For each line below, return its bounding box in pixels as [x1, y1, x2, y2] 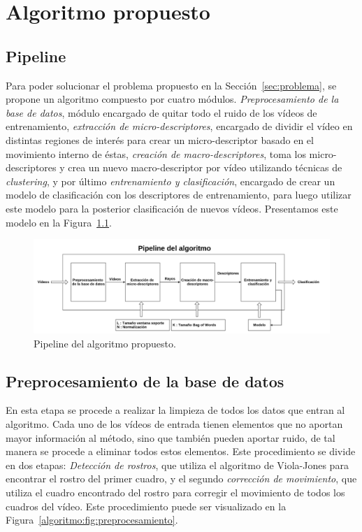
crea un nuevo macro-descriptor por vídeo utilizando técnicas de [68, 160, 342, 175]
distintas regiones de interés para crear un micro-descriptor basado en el [6, 132, 314, 147]
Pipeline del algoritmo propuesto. [34, 336, 176, 350]
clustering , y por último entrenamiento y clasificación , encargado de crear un [6, 173, 335, 188]
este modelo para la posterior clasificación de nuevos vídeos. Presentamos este [6, 201, 338, 215]
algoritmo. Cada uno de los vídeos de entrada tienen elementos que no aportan [6, 417, 343, 431]
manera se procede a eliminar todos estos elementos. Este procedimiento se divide [6, 444, 356, 459]
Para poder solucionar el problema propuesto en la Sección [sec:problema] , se [6, 78, 337, 92]
